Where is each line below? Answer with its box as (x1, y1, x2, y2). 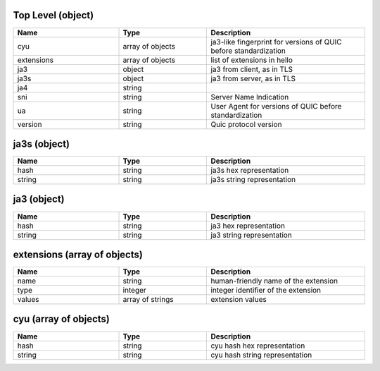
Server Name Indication (210, 92, 289, 102)
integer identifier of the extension (210, 286, 322, 296)
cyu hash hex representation (210, 341, 305, 351)
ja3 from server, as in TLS (210, 73, 296, 83)
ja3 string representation (210, 230, 292, 240)
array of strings (122, 295, 174, 305)
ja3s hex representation (210, 166, 289, 176)
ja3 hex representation (210, 221, 285, 231)
